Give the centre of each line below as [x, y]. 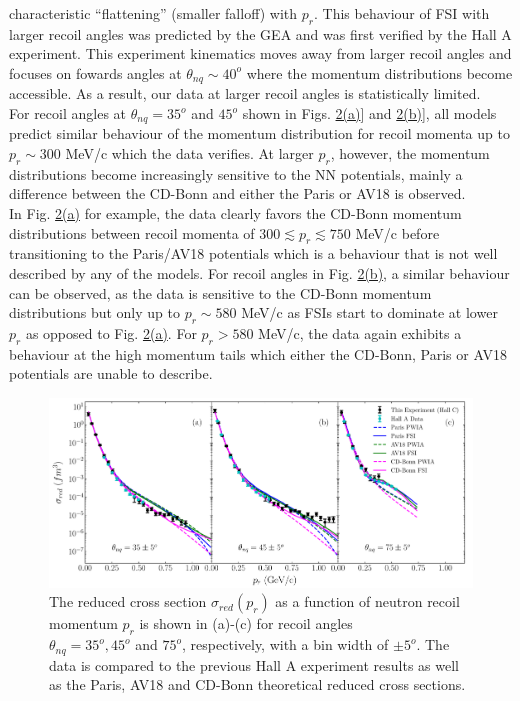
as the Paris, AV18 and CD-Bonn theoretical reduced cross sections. [257, 684]
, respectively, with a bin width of [285, 644]
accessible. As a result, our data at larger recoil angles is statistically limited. [245, 93]
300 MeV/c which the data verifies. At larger [176, 153]
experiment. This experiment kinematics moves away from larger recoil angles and [260, 53]
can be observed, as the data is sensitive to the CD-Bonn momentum [220, 292]
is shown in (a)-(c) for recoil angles [246, 623]
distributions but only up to [94, 312]
